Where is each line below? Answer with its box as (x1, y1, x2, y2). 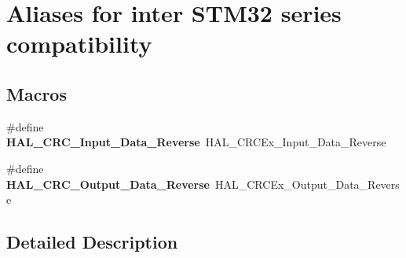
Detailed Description (6, 230, 178, 254)
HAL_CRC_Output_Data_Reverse (6, 175, 210, 192)
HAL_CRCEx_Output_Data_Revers (214, 175, 400, 192)
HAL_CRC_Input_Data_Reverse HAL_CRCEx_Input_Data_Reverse (6, 134, 386, 150)
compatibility (6, 28, 152, 60)
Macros (6, 81, 67, 105)
